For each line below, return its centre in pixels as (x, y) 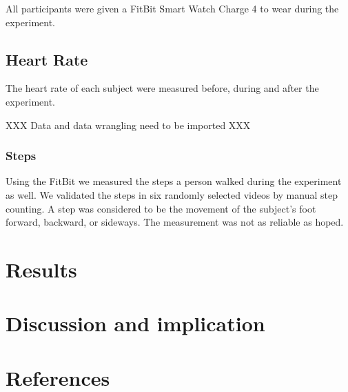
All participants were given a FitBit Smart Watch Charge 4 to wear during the (172, 8)
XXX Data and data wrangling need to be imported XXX (128, 125)
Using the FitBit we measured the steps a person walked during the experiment (174, 181)
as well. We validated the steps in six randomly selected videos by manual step (172, 194)
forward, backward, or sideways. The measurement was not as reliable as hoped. (175, 222)
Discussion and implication (135, 323)
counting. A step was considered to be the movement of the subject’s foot (161, 208)
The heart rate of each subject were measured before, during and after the (162, 88)
